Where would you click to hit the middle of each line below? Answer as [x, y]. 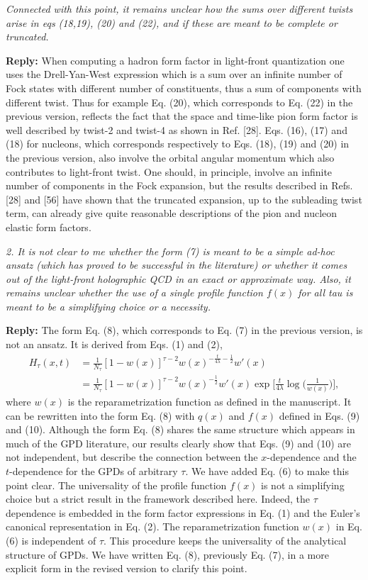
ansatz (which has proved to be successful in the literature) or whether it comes [177, 265]
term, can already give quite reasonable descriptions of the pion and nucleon [172, 213]
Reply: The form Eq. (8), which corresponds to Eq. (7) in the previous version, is [184, 330]
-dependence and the [312, 457]
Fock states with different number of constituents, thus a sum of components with [184, 88]
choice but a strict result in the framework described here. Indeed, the [158, 499]
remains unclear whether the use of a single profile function [134, 292]
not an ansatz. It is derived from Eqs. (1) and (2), [114, 344]
